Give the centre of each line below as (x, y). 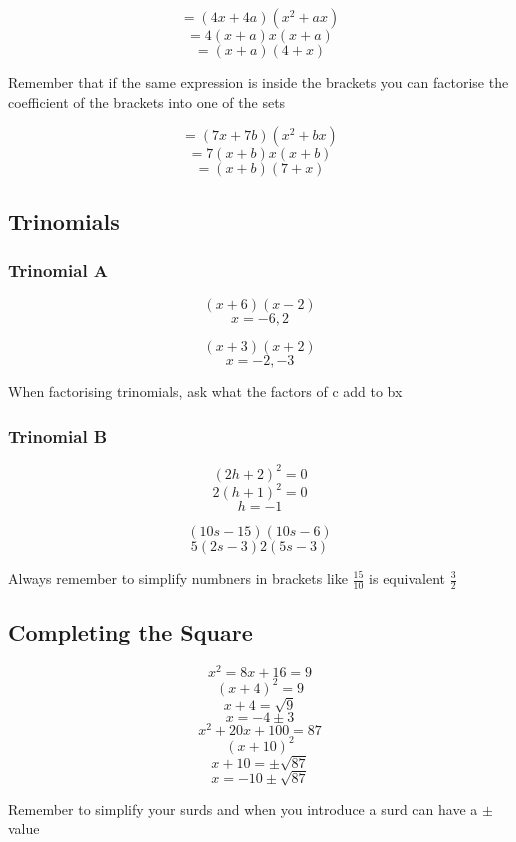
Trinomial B (58, 435)
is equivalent (407, 578)
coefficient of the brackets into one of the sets (147, 101)
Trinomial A (58, 269)
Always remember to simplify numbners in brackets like (178, 578)
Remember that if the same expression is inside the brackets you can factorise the (258, 82)
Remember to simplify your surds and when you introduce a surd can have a (243, 808)
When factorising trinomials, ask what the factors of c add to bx (205, 391)
